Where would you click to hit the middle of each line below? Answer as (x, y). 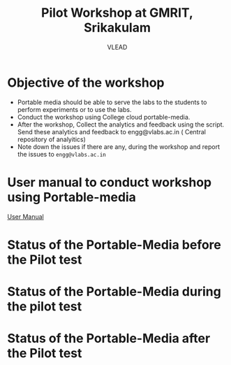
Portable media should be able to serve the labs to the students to (112, 102)
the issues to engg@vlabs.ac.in (62, 154)
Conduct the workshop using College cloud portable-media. (104, 117)
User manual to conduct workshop (109, 182)
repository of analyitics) (51, 139)
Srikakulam (117, 28)
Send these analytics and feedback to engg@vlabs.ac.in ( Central (111, 131)
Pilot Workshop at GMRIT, (117, 13)
